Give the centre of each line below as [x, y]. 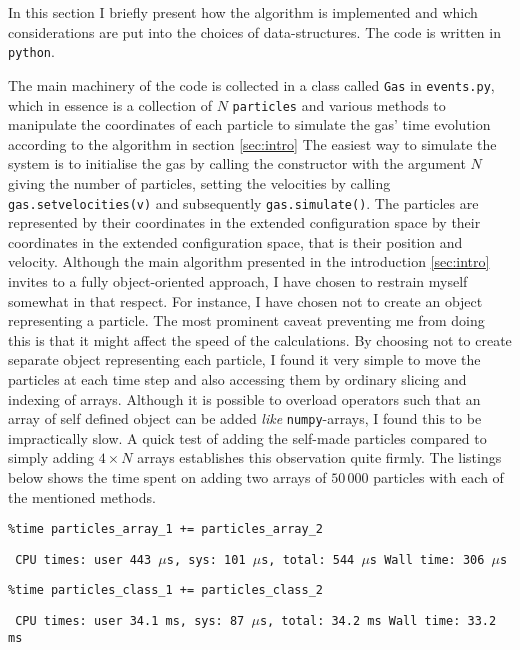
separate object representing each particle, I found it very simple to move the [244, 359]
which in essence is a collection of [110, 104]
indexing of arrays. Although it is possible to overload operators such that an [244, 398]
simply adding [51, 457]
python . [31, 51]
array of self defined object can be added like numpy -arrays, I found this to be [245, 418]
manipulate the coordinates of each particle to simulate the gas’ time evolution [249, 124]
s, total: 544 [308, 559]
